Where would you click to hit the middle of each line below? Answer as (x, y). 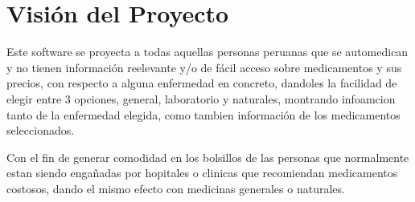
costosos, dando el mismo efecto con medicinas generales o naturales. (176, 188)
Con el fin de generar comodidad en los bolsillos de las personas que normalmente (208, 157)
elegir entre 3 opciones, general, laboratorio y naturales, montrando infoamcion (201, 98)
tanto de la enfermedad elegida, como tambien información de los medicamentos (203, 114)
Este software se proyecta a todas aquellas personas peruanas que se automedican (207, 52)
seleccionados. (41, 130)
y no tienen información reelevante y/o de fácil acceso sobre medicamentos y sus (204, 67)
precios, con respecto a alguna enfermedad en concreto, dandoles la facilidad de (202, 83)
